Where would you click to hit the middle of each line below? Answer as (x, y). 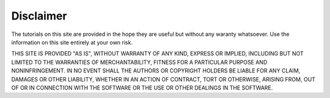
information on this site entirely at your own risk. (72, 42)
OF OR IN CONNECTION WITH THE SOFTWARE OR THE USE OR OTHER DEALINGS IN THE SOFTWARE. (142, 88)
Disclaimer (39, 16)
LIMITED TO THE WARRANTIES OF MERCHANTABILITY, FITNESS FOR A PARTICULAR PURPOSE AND (139, 62)
